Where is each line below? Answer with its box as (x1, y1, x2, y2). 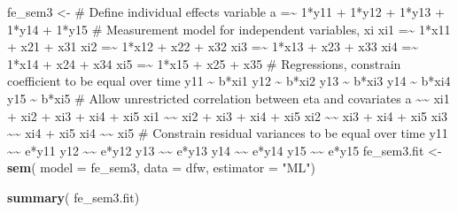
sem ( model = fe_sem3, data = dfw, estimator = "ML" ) (7, 158, 316, 177)
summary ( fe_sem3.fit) (7, 187, 140, 206)
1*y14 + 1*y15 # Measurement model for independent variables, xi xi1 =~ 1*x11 (7, 19, 451, 38)
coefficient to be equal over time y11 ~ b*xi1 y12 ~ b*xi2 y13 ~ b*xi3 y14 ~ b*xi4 (7, 72, 451, 90)
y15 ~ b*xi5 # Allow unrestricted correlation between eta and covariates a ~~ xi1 (7, 88, 450, 107)
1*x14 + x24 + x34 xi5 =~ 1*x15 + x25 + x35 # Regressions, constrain (7, 54, 401, 72)
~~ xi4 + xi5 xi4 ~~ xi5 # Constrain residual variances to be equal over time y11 (7, 124, 448, 142)
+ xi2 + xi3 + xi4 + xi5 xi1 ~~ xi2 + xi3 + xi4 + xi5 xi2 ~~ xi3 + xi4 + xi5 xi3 (7, 106, 448, 125)
